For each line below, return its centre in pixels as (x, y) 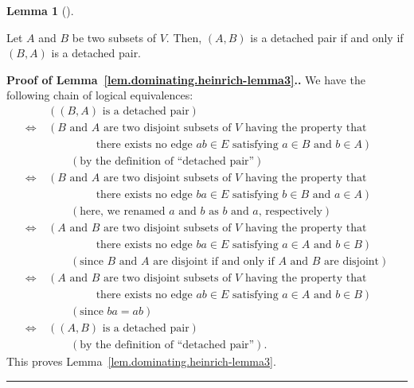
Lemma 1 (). (40, 10)
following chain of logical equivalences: (100, 95)
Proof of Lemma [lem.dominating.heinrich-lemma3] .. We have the (186, 79)
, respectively (290, 212)
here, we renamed (123, 212)
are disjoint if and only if (214, 262)
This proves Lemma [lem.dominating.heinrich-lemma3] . (141, 361)
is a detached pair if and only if (327, 37)
